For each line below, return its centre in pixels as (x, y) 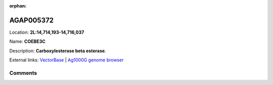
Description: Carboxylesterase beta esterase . (58, 51)
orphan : (18, 6)
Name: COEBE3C (27, 41)
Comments (23, 73)
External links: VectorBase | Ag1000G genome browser (66, 60)
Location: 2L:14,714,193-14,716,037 (47, 32)
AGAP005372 (32, 20)
